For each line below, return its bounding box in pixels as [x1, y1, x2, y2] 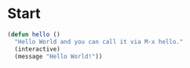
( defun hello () [7, 30, 60, 38]
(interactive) [14, 45, 60, 53]
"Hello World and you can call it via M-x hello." [14, 38, 184, 45]
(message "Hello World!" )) [14, 52, 103, 60]
